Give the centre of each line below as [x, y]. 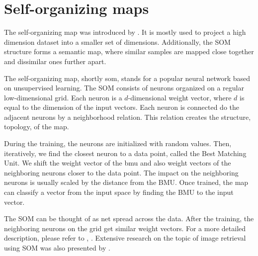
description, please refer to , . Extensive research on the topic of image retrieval [125, 238]
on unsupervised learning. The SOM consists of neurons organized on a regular [124, 88]
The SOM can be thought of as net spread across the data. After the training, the [129, 218]
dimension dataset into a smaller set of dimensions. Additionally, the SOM [117, 42]
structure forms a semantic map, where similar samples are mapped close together [129, 51]
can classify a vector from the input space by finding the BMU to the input [119, 192]
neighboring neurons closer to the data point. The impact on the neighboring [121, 172]
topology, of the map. [37, 127]
